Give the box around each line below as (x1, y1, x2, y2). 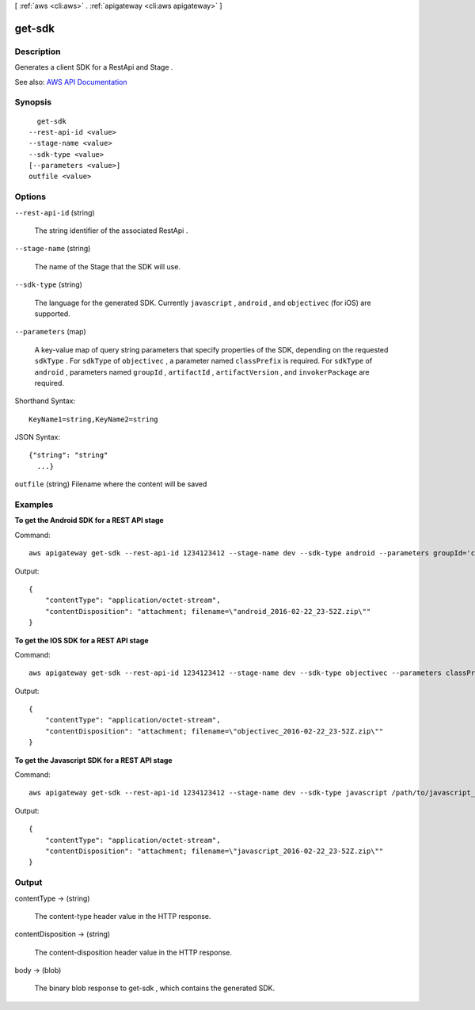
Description (14, 46, 61, 57)
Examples (14, 499, 54, 510)
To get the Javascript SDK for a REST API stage (14, 755, 173, 764)
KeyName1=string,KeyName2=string (28, 414, 158, 424)
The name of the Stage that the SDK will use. (34, 261, 181, 271)
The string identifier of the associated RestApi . (34, 226, 188, 235)
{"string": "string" (28, 451, 108, 459)
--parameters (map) (14, 327, 86, 337)
